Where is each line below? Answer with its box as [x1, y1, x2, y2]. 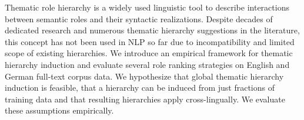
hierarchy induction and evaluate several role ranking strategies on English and [5, 58, 290, 70]
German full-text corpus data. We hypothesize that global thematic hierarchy [5, 70, 284, 82]
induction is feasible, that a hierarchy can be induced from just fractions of [5, 81, 275, 94]
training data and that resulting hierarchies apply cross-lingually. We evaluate [5, 92, 285, 105]
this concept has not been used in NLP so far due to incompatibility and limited [5, 35, 295, 47]
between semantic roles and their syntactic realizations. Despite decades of [5, 12, 273, 25]
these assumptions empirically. [5, 104, 114, 116]
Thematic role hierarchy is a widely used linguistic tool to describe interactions [5, 1, 289, 13]
